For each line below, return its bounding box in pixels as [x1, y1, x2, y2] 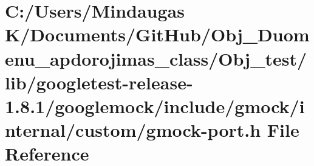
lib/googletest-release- [5, 69, 193, 94]
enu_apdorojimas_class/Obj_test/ [5, 46, 307, 71]
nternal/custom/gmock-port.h [5, 117, 261, 142]
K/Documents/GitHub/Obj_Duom [5, 22, 310, 47]
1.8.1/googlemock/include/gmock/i [5, 93, 305, 118]
